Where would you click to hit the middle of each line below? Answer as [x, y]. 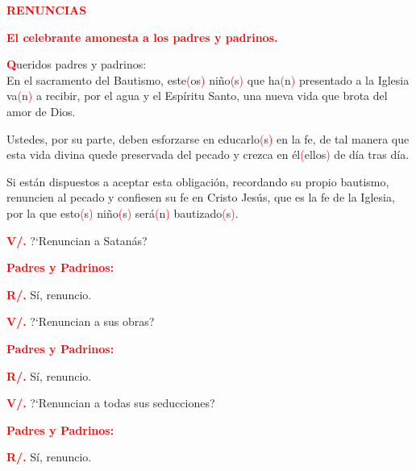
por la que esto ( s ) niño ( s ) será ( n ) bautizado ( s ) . [123, 213]
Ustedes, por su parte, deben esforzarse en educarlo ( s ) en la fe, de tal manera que [208, 138]
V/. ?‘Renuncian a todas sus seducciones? [111, 403]
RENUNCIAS [47, 10]
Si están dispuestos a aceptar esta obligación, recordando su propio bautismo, [198, 181]
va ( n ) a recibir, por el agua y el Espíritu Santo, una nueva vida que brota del [197, 96]
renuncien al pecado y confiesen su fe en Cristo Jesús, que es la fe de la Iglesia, [201, 197]
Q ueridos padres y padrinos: [77, 64]
